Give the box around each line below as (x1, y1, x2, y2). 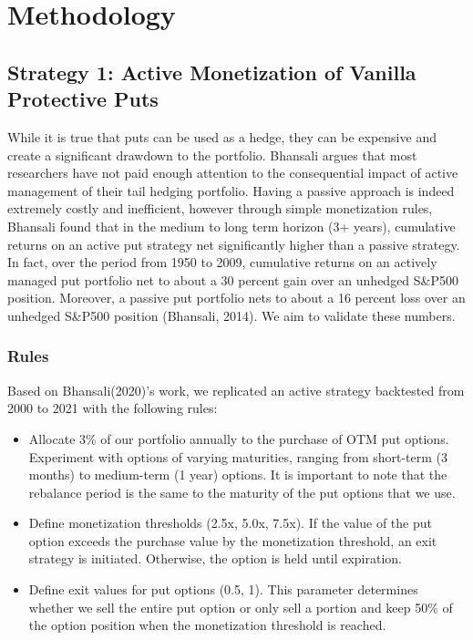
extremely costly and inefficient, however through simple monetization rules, (7, 199, 433, 218)
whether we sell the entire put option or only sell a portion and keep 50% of (28, 597, 453, 616)
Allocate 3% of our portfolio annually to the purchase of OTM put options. (28, 428, 449, 448)
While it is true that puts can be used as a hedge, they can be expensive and (7, 127, 437, 146)
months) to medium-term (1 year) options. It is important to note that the (28, 465, 447, 484)
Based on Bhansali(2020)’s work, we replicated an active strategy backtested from (7, 380, 465, 399)
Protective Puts (7, 85, 159, 113)
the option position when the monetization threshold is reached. (28, 615, 386, 635)
